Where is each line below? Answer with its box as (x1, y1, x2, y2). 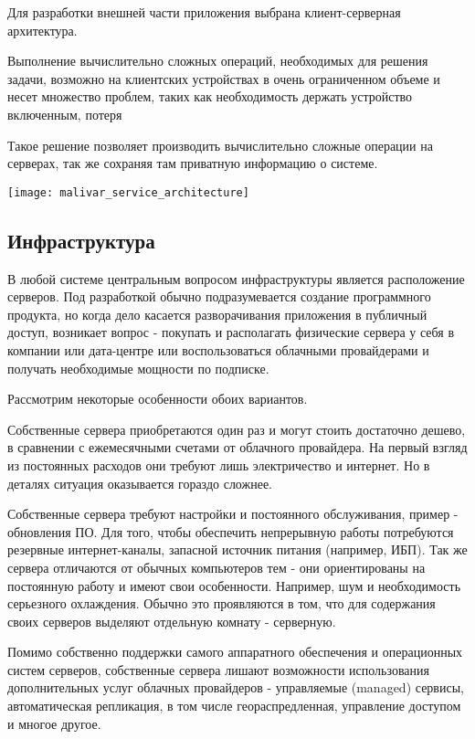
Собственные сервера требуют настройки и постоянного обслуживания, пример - (7, 504, 459, 523)
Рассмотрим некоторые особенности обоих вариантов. (7, 389, 308, 408)
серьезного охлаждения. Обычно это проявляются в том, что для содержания (7, 594, 436, 613)
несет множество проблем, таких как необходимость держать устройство (7, 87, 413, 106)
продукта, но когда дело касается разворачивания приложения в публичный (7, 304, 427, 323)
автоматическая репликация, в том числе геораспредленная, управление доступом (7, 696, 461, 715)
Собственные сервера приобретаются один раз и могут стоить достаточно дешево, (7, 419, 466, 438)
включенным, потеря (7, 104, 122, 123)
